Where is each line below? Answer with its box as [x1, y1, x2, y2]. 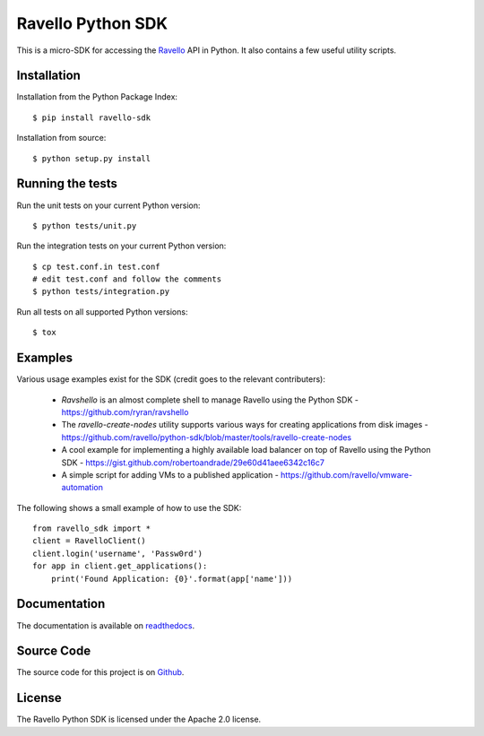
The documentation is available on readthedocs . [16, 619, 195, 631]
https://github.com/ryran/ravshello [61, 406, 189, 417]
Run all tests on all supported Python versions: [16, 306, 188, 317]
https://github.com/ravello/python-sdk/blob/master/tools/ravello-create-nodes [61, 431, 352, 443]
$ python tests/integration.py [32, 287, 170, 297]
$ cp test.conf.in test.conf [32, 261, 160, 272]
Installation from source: [16, 133, 107, 143]
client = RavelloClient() [32, 536, 147, 546]
